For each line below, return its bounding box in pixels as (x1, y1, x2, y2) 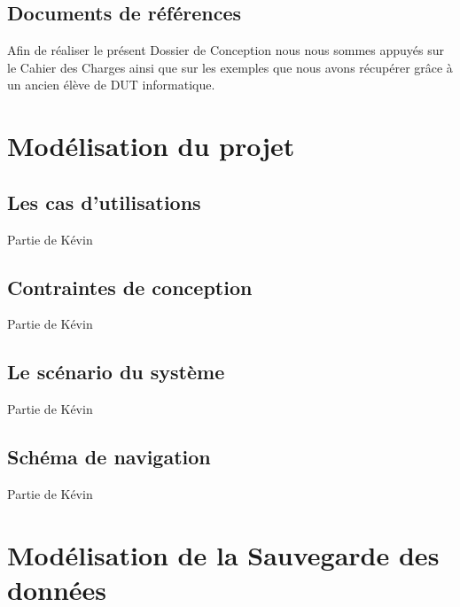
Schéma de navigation (7, 443, 211, 471)
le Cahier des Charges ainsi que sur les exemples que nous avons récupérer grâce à (7, 58, 453, 76)
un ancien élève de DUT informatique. (7, 75, 215, 94)
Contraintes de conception (7, 273, 253, 300)
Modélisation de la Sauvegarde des (7, 536, 440, 572)
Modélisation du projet (7, 128, 295, 164)
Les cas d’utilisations (7, 188, 201, 215)
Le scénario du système (7, 358, 225, 385)
